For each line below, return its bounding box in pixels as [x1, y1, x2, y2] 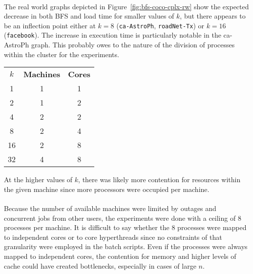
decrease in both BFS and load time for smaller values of [4, 11, 174, 21]
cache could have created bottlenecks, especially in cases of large [4, 260, 196, 271]
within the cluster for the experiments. [4, 49, 119, 59]
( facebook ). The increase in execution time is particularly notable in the [4, 30, 221, 40]
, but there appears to [180, 11, 246, 21]
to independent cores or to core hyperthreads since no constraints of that [4, 232, 222, 242]
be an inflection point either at [4, 20, 96, 30]
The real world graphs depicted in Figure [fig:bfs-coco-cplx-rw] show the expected [4, 1, 249, 11]
